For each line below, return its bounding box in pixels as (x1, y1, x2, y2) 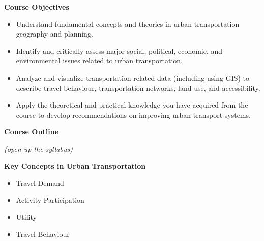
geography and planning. (16, 28, 93, 39)
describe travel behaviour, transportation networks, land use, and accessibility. (16, 82, 260, 93)
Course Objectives (4, 2, 69, 12)
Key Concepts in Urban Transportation (4, 160, 146, 171)
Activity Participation (16, 194, 84, 205)
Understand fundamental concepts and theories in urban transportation (16, 18, 240, 29)
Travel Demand (16, 178, 64, 188)
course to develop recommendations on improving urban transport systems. (16, 109, 251, 120)
